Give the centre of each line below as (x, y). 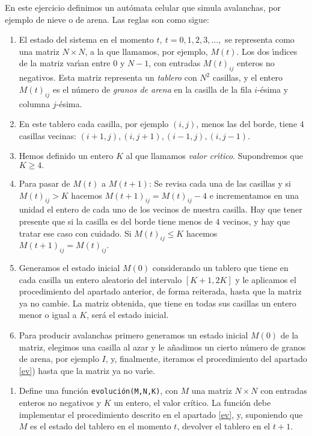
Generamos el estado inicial (69, 268)
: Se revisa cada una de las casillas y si (220, 183)
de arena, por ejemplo (59, 359)
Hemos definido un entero (66, 156)
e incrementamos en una (254, 195)
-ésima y (273, 89)
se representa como (260, 39)
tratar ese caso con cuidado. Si (75, 233)
